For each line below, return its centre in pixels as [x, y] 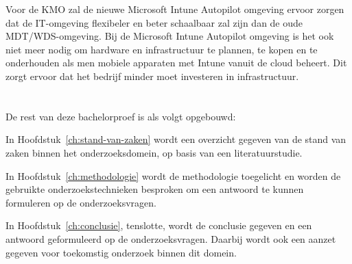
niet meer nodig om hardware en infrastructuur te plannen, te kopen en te [162, 49]
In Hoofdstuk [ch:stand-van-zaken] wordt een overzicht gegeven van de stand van [176, 139]
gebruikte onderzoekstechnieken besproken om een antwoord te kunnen [155, 189]
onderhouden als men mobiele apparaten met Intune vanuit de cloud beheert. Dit [176, 63]
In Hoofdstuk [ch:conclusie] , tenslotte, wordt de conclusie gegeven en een [159, 225]
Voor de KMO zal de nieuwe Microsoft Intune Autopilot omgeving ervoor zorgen [175, 9]
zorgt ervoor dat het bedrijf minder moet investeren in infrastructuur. [152, 76]
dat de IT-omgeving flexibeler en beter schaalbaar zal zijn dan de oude [154, 22]
